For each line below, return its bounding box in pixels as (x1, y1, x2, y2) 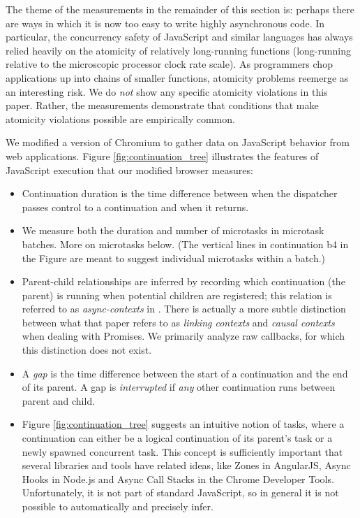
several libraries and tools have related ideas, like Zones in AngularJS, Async (22, 458, 351, 473)
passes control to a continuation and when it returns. (22, 199, 249, 214)
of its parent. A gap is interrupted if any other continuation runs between (22, 380, 336, 394)
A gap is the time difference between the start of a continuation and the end (22, 366, 348, 380)
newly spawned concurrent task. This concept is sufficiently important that (22, 444, 343, 459)
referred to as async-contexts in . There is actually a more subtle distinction (22, 301, 346, 316)
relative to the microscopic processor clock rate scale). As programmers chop (6, 57, 333, 71)
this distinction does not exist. (22, 343, 152, 357)
